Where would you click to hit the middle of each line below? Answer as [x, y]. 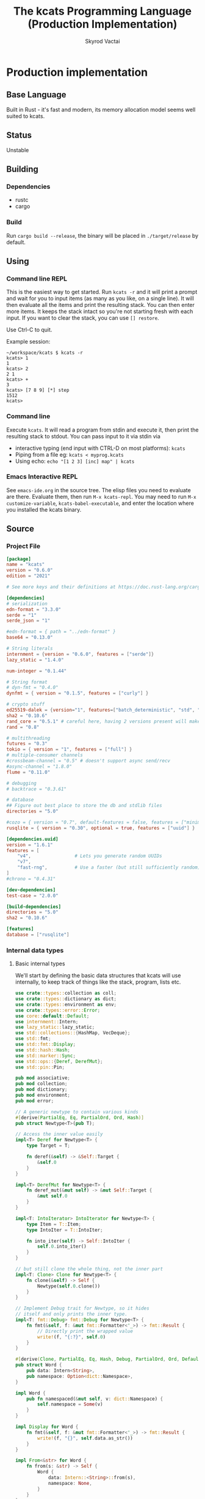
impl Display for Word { [47, 1427]
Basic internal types [40, 963]
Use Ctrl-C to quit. [29, 330]
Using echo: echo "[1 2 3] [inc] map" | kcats [75, 461]
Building [22, 169]
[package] [19, 559]
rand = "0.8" [23, 727]
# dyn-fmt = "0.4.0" [33, 688]
